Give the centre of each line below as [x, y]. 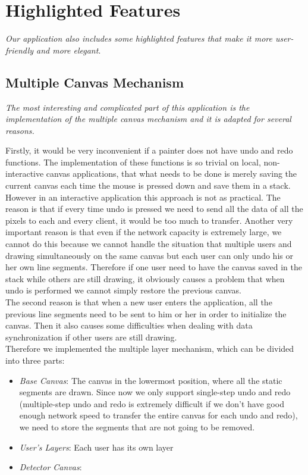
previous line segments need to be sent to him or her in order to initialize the [146, 313]
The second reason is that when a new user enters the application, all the [139, 302]
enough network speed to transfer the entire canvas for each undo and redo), [158, 415]
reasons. [20, 130]
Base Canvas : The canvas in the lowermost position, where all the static [151, 380]
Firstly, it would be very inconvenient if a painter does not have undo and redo [149, 150]
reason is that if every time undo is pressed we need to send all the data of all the [154, 209]
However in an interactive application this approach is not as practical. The [143, 197]
